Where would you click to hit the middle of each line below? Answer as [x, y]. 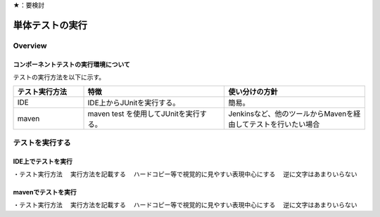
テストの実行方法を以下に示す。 [59, 77]
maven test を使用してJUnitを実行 [144, 114]
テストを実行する [42, 143]
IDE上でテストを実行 [43, 161]
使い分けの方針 [253, 92]
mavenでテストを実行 [45, 192]
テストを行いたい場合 [284, 124]
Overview [30, 46]
